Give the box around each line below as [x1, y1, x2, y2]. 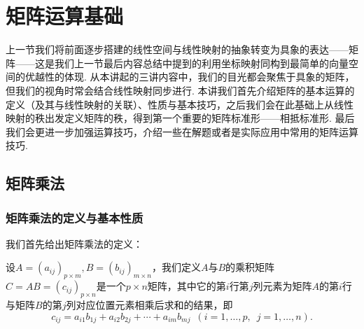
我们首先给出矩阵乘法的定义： [6, 236, 143, 251]
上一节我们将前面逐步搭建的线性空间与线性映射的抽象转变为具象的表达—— [6, 42, 349, 57]
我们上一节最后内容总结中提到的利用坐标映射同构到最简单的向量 [54, 55, 349, 70]
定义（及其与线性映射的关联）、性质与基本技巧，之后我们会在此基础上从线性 [6, 97, 353, 111]
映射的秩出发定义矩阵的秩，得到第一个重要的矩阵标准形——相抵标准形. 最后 [6, 111, 355, 125]
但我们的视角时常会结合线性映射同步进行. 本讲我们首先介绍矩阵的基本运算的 [6, 83, 355, 97]
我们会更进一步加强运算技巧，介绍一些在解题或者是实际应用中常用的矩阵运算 [6, 124, 358, 139]
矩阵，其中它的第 [147, 279, 226, 293]
